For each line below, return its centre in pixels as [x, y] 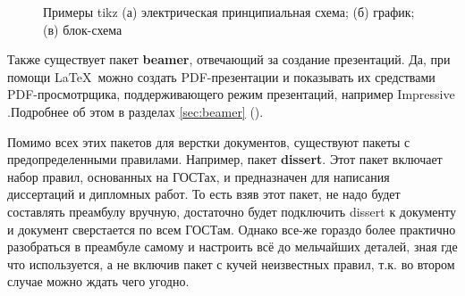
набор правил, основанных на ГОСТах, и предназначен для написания [199, 176]
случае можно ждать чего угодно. [98, 281]
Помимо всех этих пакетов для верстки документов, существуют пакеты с [209, 141]
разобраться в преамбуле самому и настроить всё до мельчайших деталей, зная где [232, 247]
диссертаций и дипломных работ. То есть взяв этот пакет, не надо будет [204, 194]
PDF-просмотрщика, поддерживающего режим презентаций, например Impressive [231, 94]
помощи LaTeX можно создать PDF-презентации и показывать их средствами [221, 76]
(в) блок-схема [83, 29]
